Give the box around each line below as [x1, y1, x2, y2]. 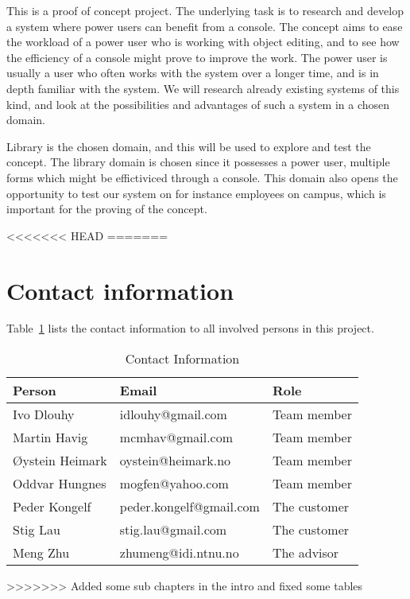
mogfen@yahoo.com [119, 474, 229, 493]
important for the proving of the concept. [6, 200, 207, 217]
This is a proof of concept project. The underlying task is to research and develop [6, 2, 404, 18]
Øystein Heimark [13, 451, 107, 470]
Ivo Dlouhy [13, 405, 75, 424]
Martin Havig [13, 428, 88, 447]
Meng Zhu [13, 543, 70, 562]
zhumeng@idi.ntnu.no [119, 543, 239, 562]
